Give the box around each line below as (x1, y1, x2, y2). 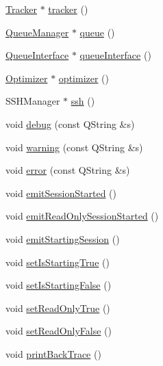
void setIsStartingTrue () (5, 254, 110, 269)
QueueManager (5, 25, 69, 39)
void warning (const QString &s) (5, 140, 143, 154)
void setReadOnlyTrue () (5, 300, 110, 315)
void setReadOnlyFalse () (5, 324, 112, 338)
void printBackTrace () (5, 346, 101, 361)
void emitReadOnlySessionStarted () (5, 209, 159, 223)
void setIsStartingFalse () (5, 278, 112, 292)
